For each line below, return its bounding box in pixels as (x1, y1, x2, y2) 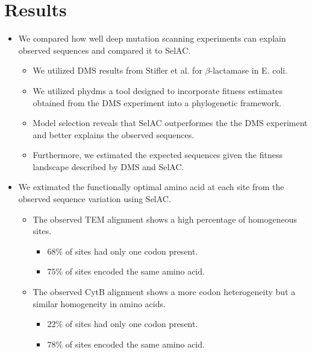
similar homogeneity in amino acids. (33, 297, 166, 310)
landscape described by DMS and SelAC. (33, 160, 184, 173)
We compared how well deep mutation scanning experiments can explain (18, 32, 286, 45)
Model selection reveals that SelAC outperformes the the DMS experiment (33, 116, 308, 129)
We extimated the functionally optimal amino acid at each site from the (18, 180, 284, 193)
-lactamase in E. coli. (210, 64, 288, 77)
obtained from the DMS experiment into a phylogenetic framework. (33, 96, 282, 109)
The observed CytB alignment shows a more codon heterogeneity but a (33, 285, 296, 298)
